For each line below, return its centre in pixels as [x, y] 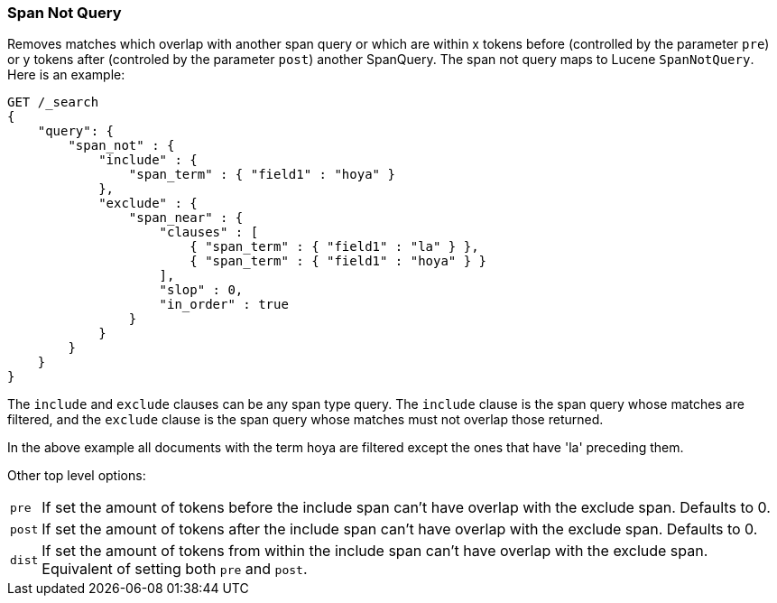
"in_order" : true [224, 305]
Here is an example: [66, 75]
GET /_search [53, 102]
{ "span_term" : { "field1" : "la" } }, [334, 247]
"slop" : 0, [201, 290]
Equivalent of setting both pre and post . [175, 569]
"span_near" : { [186, 218]
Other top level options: [77, 476]
